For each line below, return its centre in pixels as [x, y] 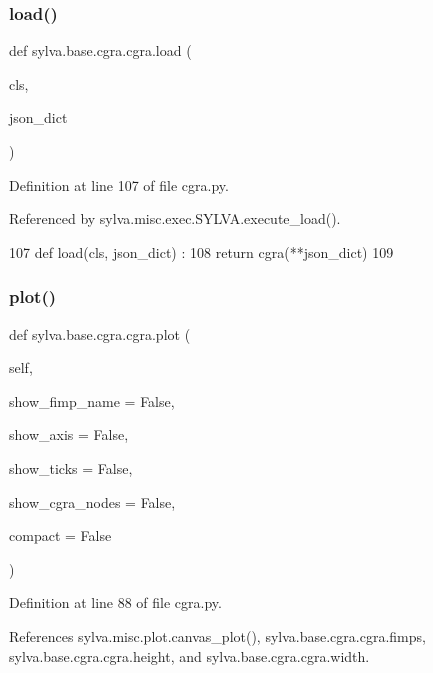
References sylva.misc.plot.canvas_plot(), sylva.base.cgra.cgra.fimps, [217, 635]
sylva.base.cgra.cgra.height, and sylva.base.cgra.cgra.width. [189, 655]
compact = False [60, 535]
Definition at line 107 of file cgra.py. [119, 184]
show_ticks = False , [71, 467]
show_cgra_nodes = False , [92, 501]
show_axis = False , [69, 434]
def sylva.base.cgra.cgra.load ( [100, 50]
